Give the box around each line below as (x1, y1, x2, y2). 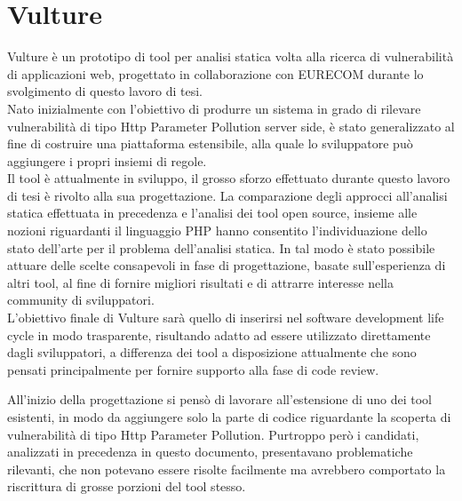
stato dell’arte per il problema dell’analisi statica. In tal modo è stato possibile (7, 238, 435, 257)
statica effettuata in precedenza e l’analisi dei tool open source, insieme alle (7, 203, 418, 222)
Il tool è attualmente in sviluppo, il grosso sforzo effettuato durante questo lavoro (7, 169, 450, 187)
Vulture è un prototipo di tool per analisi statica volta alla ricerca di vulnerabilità (7, 47, 454, 66)
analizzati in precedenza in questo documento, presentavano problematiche (7, 442, 413, 461)
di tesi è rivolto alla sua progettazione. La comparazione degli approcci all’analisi (7, 186, 448, 204)
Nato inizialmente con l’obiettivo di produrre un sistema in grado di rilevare (7, 99, 421, 117)
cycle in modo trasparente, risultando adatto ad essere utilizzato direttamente (7, 325, 431, 344)
